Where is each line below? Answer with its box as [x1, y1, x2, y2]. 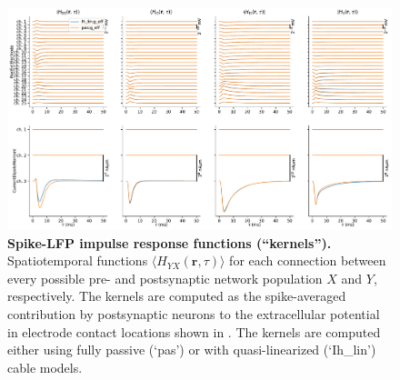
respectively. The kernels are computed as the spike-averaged [7, 286, 346, 305]
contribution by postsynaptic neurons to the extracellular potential [7, 304, 380, 323]
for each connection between [229, 251, 386, 270]
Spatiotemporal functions [7, 251, 148, 270]
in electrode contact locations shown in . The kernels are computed [7, 322, 381, 341]
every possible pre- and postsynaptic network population [7, 268, 323, 287]
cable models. [7, 357, 83, 376]
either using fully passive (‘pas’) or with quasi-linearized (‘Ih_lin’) [7, 340, 376, 359]
